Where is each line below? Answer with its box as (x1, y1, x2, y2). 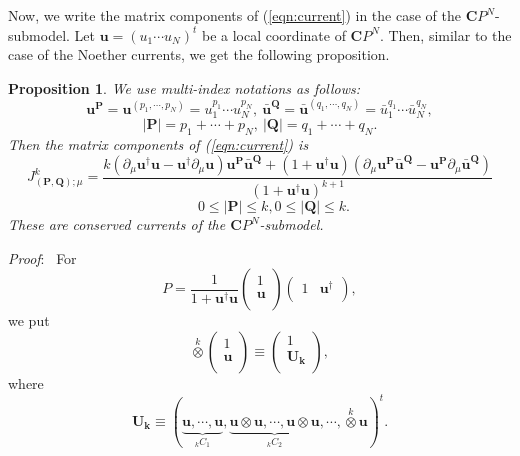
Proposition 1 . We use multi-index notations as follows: (8, 77, 361, 98)
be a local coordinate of (201, 24, 346, 45)
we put (8, 310, 50, 331)
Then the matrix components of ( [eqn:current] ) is (8, 134, 309, 155)
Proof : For (8, 247, 77, 268)
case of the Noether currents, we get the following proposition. (8, 44, 390, 65)
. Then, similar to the (379, 24, 512, 45)
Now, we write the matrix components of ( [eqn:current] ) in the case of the (8, 5, 461, 25)
